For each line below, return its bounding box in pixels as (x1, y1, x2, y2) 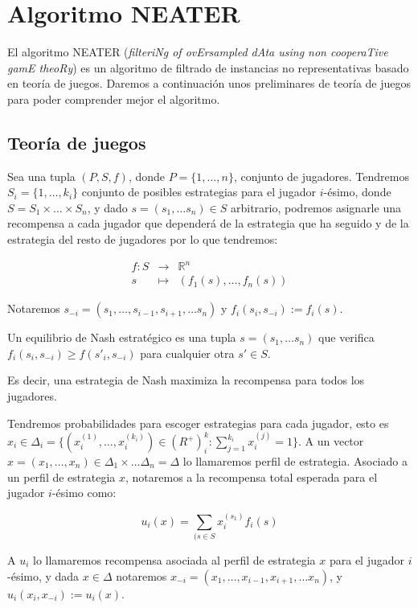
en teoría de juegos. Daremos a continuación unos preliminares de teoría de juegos (7, 75, 412, 92)
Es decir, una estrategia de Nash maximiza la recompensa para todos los (7, 372, 365, 388)
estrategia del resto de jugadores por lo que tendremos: (7, 231, 278, 248)
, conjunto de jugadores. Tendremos (233, 167, 409, 184)
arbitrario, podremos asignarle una (231, 199, 401, 216)
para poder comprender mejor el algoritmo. (7, 90, 220, 107)
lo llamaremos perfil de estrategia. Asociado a (182, 453, 408, 470)
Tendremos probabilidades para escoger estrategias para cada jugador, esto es (7, 414, 389, 431)
